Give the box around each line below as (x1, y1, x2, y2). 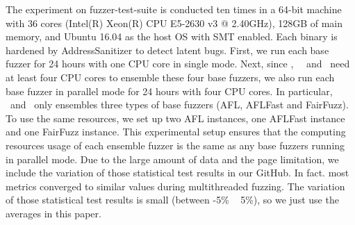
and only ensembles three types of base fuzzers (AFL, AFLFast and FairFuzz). (10, 97, 349, 112)
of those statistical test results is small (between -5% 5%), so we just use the (6, 192, 339, 207)
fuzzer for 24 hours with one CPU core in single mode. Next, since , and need (6, 56, 350, 71)
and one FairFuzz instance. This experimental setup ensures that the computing (6, 124, 346, 139)
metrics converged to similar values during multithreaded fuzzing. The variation (6, 178, 345, 193)
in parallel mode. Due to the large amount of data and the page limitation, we (6, 151, 339, 166)
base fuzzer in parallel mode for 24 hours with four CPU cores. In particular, (6, 83, 333, 98)
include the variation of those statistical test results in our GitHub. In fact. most (6, 165, 349, 180)
